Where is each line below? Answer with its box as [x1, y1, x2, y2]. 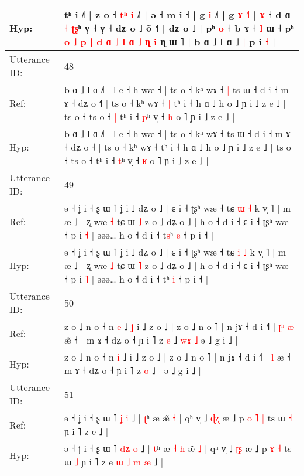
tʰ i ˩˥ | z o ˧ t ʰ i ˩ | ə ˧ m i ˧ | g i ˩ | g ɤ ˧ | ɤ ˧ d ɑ [64, 8, 291, 21]
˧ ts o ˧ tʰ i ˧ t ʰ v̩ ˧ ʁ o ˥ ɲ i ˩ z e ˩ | [64, 154, 209, 167]
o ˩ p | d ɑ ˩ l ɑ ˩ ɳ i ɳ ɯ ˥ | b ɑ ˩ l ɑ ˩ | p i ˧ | [64, 35, 276, 48]
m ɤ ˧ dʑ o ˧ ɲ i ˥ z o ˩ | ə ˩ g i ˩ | [64, 363, 201, 377]
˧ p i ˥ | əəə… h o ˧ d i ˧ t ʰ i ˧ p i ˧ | [64, 272, 209, 285]
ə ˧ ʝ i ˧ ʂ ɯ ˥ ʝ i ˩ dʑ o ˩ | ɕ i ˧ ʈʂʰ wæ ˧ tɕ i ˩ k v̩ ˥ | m [64, 245, 286, 259]
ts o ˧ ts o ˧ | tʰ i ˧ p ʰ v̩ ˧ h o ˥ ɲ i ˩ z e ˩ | [64, 110, 235, 123]
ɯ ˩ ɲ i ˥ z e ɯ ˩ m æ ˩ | [64, 455, 164, 468]
